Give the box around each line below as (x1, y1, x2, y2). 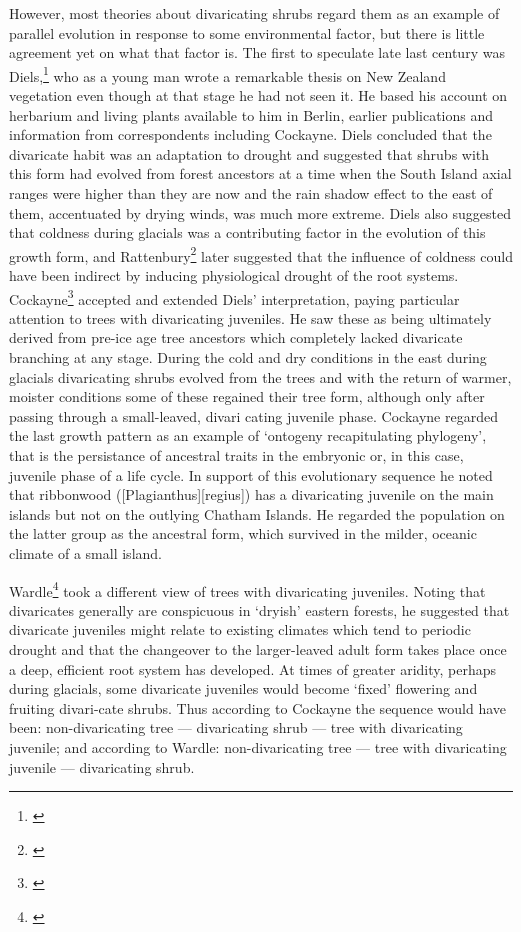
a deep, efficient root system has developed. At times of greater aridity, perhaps (9, 658, 497, 679)
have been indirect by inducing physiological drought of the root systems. (9, 265, 459, 286)
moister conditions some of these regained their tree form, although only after (9, 386, 485, 407)
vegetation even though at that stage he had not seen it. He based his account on (9, 85, 508, 106)
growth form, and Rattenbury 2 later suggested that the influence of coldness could (9, 242, 513, 266)
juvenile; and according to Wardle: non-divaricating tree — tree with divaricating (9, 737, 507, 757)
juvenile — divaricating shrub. (9, 756, 195, 777)
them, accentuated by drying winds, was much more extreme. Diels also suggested (9, 202, 511, 223)
